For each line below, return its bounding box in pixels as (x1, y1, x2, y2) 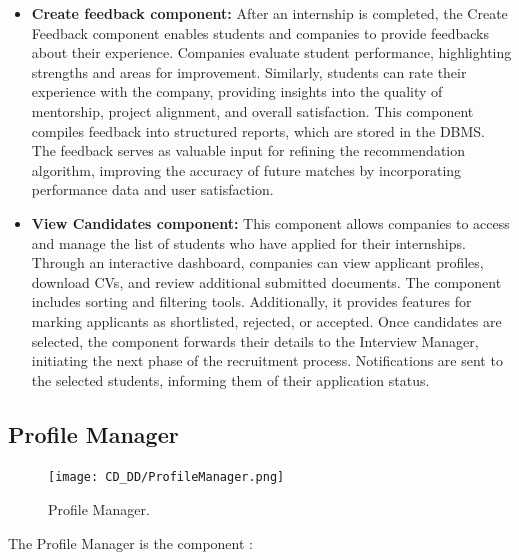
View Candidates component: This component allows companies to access (31, 212, 510, 233)
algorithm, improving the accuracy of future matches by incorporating (31, 159, 462, 180)
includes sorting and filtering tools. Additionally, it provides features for (31, 291, 472, 312)
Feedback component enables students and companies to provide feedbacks (31, 22, 489, 43)
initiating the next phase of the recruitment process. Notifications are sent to (31, 350, 503, 371)
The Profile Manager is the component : (8, 532, 253, 553)
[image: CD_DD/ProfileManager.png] (48, 470, 285, 485)
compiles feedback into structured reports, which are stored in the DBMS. (31, 120, 486, 141)
